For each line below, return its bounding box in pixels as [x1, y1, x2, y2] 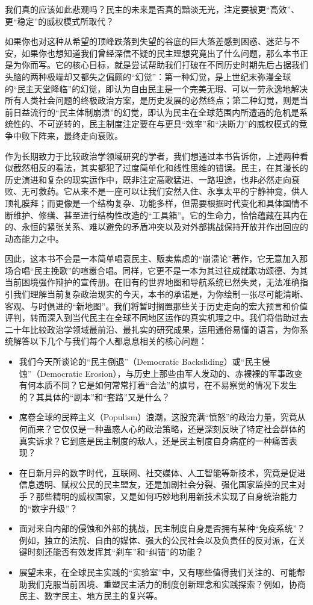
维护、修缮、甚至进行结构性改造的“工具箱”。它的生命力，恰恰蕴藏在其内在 [13, 208, 308, 221]
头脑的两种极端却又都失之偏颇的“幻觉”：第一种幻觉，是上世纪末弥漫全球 [5, 70, 291, 82]
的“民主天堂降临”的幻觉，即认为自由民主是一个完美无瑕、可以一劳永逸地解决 [5, 82, 308, 95]
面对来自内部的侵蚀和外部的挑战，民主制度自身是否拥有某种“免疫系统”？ [19, 522, 306, 535]
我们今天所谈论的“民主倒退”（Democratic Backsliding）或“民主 [19, 355, 262, 368]
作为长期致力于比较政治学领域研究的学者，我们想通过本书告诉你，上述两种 [5, 149, 300, 162]
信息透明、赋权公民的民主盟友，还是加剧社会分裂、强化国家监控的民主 [19, 478, 297, 491]
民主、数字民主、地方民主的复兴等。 [19, 589, 163, 602]
